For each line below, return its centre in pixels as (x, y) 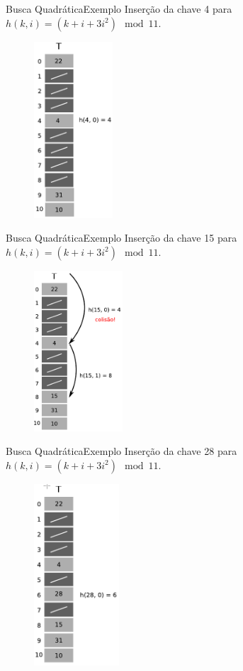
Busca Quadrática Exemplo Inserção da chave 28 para (121, 451)
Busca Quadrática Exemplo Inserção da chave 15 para (121, 238)
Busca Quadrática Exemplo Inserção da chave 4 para (119, 9)
